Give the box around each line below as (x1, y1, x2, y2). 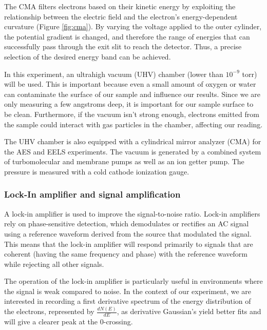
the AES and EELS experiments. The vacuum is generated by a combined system (4, 146, 261, 157)
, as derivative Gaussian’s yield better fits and (117, 306, 261, 317)
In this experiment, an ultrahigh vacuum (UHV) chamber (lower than (4, 68, 223, 79)
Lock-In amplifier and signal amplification (4, 188, 181, 201)
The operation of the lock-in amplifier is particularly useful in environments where (4, 276, 263, 286)
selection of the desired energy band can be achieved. (4, 51, 171, 62)
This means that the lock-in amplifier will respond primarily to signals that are (4, 238, 253, 249)
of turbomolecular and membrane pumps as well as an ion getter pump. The (4, 156, 244, 167)
